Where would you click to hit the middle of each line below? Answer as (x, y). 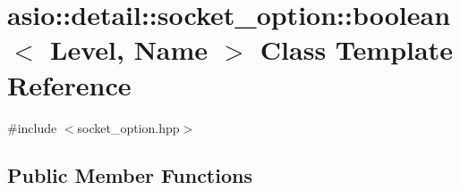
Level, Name (129, 50)
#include (32, 127)
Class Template (356, 50)
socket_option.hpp (128, 127)
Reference (69, 84)
